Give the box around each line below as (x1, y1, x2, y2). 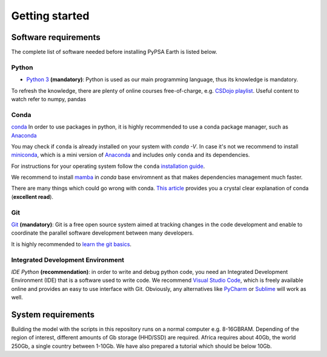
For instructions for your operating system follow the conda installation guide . (11, 162, 205, 170)
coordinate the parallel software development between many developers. (11, 229, 194, 236)
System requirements (11, 309, 95, 319)
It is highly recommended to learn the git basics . (11, 240, 132, 248)
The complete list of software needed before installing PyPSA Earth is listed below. (11, 48, 217, 56)
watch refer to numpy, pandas (11, 95, 87, 102)
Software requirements (11, 32, 101, 42)
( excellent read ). (11, 193, 54, 200)
